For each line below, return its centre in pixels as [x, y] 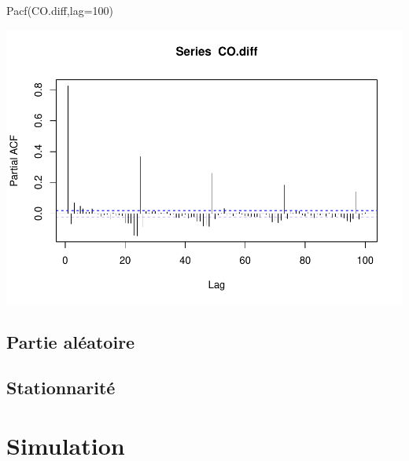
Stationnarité [61, 388]
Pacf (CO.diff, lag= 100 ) [60, 10]
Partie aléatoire [71, 341]
